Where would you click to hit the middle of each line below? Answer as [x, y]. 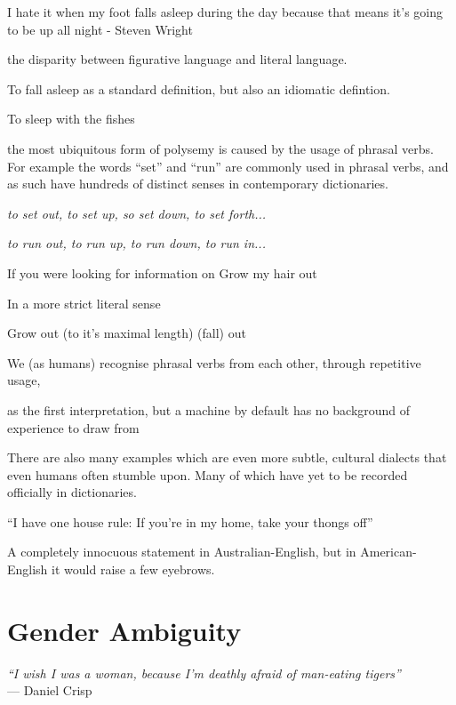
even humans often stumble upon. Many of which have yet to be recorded [208, 474]
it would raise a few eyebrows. [133, 569]
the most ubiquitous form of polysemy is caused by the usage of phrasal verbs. [220, 148]
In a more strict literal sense [84, 303]
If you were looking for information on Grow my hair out [162, 272]
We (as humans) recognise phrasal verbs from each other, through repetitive [214, 362]
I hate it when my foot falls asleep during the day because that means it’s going [225, 12]
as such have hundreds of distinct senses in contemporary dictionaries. [198, 184]
